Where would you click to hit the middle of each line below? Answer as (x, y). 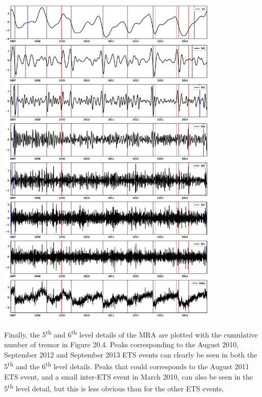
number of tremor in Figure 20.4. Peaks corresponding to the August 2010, (122, 344)
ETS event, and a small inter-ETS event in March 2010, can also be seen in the (128, 376)
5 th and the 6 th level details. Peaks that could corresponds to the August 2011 (127, 365)
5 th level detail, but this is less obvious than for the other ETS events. (114, 388)
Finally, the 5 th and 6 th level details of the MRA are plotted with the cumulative (131, 333)
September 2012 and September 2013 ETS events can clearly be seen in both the (131, 354)
